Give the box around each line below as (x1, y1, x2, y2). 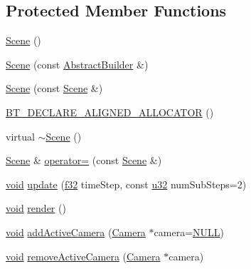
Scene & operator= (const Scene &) (6, 153, 162, 168)
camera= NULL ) (154, 224, 224, 239)
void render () (6, 201, 66, 215)
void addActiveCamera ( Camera (6, 224, 146, 239)
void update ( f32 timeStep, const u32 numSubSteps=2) (6, 176, 247, 191)
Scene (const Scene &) (6, 81, 103, 96)
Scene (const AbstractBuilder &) (6, 56, 149, 71)
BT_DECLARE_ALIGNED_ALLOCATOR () (6, 104, 214, 119)
